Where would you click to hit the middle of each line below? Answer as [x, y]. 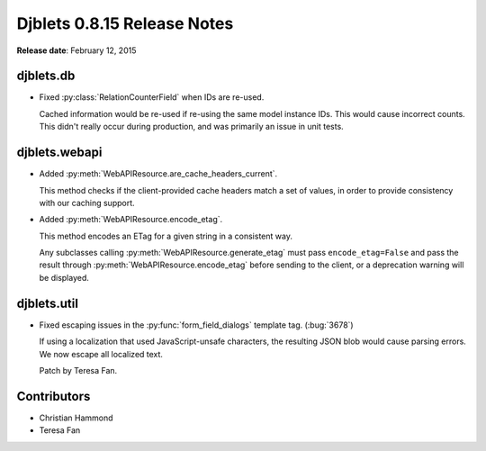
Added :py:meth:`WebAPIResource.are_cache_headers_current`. [158, 174]
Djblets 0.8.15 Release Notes [125, 23]
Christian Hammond [76, 418]
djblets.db [46, 76]
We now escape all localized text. [101, 354]
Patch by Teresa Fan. [78, 370]
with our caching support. [87, 203]
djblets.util [47, 303]
